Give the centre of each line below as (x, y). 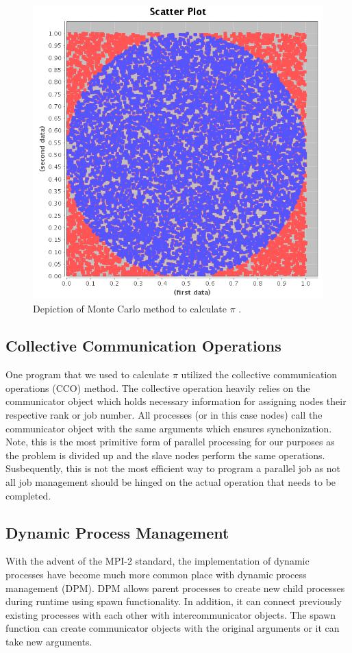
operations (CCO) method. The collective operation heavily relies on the (158, 387)
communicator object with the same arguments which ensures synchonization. (169, 428)
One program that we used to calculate (88, 374)
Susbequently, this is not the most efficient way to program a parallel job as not (173, 468)
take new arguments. (49, 641)
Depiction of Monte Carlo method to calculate (130, 309)
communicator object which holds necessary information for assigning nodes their (176, 401)
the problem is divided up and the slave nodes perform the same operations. (165, 455)
